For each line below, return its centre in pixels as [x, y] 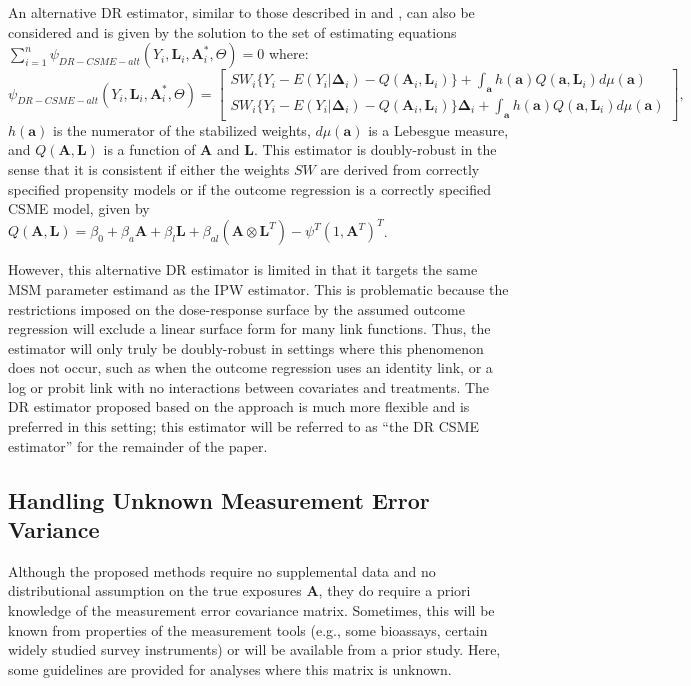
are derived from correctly [400, 169]
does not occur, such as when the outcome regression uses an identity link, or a [250, 367]
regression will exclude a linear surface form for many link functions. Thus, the [249, 328]
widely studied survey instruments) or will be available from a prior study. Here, [254, 649]
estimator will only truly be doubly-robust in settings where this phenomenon [246, 347]
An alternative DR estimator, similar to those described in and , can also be [241, 12]
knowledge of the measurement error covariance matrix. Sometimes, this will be [251, 610]
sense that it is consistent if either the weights [149, 169]
